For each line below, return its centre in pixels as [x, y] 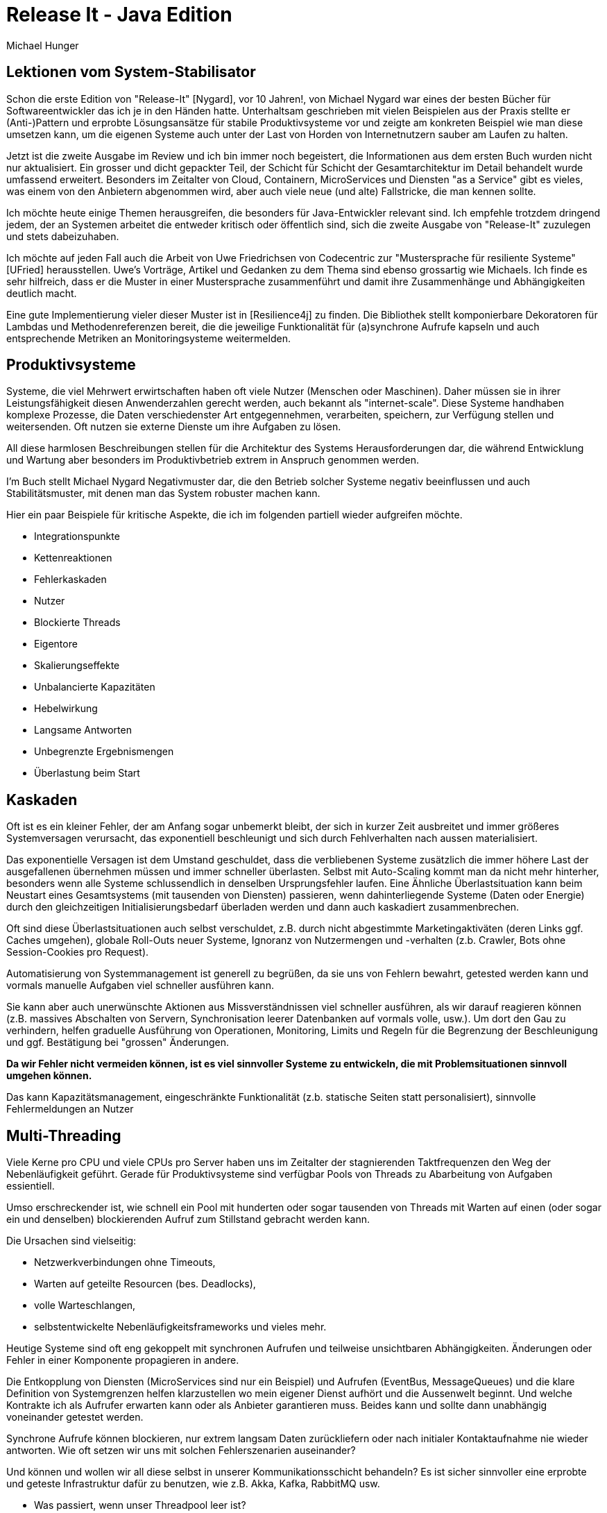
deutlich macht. [42, 293]
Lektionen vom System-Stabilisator [131, 72]
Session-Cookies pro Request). [78, 952]
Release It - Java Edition [119, 15]
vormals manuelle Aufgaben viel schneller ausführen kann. [140, 986]
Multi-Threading [64, 1135]
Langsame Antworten [83, 730]
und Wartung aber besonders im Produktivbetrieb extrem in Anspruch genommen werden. [213, 460]
